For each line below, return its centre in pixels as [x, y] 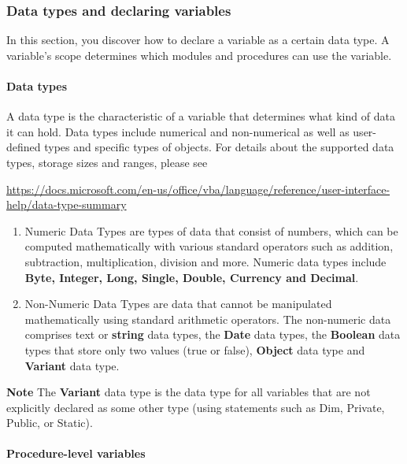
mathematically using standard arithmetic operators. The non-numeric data [208, 319]
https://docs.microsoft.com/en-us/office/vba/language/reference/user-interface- [198, 189]
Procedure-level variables [76, 453]
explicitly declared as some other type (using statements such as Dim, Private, [196, 407]
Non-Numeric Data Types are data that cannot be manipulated [178, 304]
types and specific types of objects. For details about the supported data [219, 147]
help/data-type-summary [67, 204]
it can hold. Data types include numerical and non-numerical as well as [178, 131]
